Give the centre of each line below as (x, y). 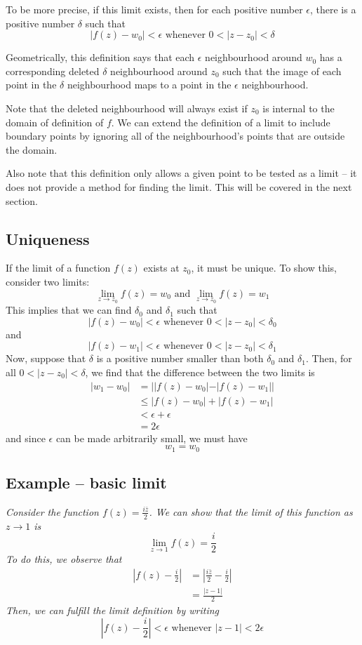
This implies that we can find (69, 310)
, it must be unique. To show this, (264, 268)
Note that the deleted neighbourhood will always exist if (127, 108)
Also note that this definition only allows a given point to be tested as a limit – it (181, 173)
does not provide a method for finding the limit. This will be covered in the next (179, 186)
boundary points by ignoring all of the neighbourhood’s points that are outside (175, 136)
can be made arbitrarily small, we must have (152, 438)
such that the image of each (282, 71)
